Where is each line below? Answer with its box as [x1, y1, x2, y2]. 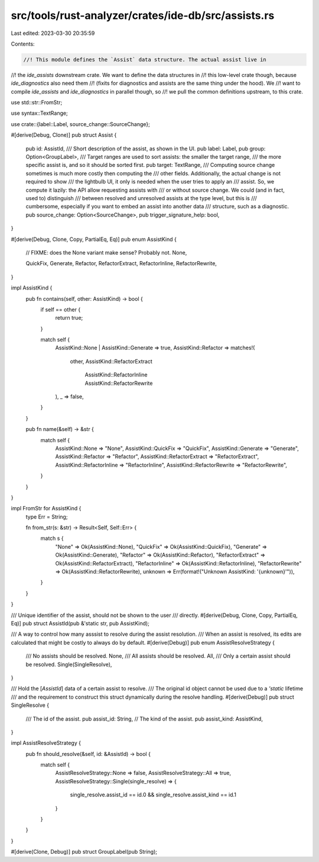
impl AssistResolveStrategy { [11, 739, 81, 747]
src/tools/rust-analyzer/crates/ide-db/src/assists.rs [11, 9, 275, 22]
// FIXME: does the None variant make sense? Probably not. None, [25, 249, 187, 256]
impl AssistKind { [11, 284, 53, 291]
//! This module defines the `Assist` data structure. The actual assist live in [23, 56, 267, 63]
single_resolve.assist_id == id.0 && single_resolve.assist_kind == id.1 [70, 791, 236, 799]
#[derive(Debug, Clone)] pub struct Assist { [11, 131, 117, 139]
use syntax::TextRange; [11, 110, 68, 117]
